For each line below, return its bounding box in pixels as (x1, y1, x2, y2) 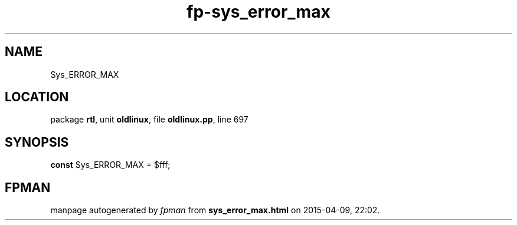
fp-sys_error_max (186, 2, 331, 22)
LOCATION (5, 90, 69, 105)
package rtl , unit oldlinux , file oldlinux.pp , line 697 (50, 114, 248, 125)
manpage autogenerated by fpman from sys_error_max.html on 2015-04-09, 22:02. (50, 205, 380, 216)
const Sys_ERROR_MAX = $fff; (50, 160, 171, 170)
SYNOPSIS (5, 134, 69, 150)
